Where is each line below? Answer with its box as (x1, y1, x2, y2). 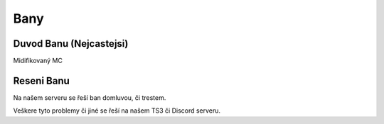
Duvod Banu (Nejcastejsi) (13, 38, 129, 50)
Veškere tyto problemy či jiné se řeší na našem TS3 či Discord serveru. (13, 106, 220, 115)
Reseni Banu (13, 74, 70, 86)
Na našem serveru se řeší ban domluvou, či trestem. (13, 93, 166, 102)
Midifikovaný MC (13, 57, 63, 65)
